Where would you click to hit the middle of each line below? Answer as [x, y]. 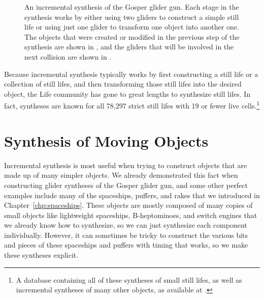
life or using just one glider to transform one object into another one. [132, 27]
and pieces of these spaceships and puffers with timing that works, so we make [126, 245]
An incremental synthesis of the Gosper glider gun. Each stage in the [132, 7]
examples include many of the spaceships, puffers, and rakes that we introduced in [132, 195]
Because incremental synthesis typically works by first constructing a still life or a [131, 74]
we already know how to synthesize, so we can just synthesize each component [126, 225]
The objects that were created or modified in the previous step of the [132, 36]
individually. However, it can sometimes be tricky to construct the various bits [126, 235]
